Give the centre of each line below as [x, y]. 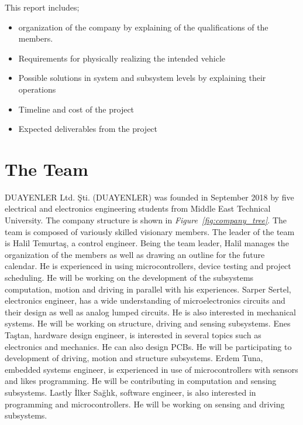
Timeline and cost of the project [76, 109]
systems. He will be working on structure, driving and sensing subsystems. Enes [148, 323]
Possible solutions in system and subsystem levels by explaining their [142, 78]
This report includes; [42, 7]
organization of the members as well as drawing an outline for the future [135, 254]
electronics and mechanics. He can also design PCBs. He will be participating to [148, 346]
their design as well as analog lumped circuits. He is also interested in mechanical [150, 312]
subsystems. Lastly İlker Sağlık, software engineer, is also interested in [130, 392]
